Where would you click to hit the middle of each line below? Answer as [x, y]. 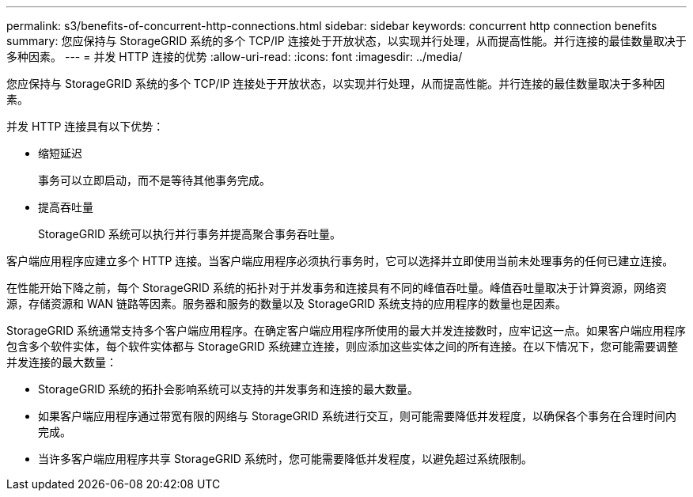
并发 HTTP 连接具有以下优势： [85, 126]
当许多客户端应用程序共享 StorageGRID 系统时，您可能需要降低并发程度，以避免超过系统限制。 [285, 459]
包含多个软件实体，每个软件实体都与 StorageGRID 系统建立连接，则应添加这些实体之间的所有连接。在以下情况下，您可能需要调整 [342, 346]
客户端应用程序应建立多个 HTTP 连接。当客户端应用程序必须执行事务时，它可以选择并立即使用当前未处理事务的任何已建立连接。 [340, 261]
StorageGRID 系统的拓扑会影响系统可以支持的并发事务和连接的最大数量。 [228, 389]
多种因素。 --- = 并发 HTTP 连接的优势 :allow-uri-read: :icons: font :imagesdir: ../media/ [235, 57]
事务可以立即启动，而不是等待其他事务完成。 [154, 180]
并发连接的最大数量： [62, 362]
